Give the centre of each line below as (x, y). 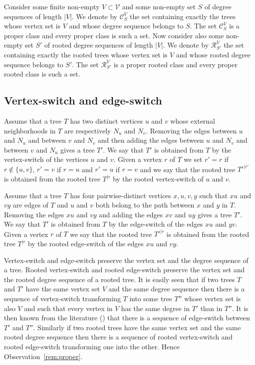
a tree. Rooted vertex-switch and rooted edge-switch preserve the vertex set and (124, 270)
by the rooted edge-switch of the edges (86, 244)
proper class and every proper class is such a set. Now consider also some (114, 35)
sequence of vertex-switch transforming (62, 299)
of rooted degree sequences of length (99, 45)
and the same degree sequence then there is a (176, 289)
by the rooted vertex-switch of (158, 179)
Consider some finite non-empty (52, 6)
